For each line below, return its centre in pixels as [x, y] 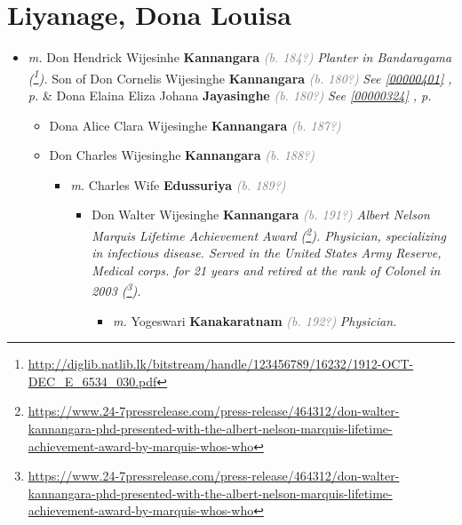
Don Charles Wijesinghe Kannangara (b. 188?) [182, 155]
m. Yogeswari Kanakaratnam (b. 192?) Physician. [255, 320]
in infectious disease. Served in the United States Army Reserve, [267, 253]
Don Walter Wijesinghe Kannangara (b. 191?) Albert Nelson [261, 215]
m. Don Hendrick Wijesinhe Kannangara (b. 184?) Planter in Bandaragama [240, 57]
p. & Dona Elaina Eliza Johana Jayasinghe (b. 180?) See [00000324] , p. [230, 95]
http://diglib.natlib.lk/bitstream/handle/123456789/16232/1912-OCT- [221, 364]
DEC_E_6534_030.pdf [92, 381]
